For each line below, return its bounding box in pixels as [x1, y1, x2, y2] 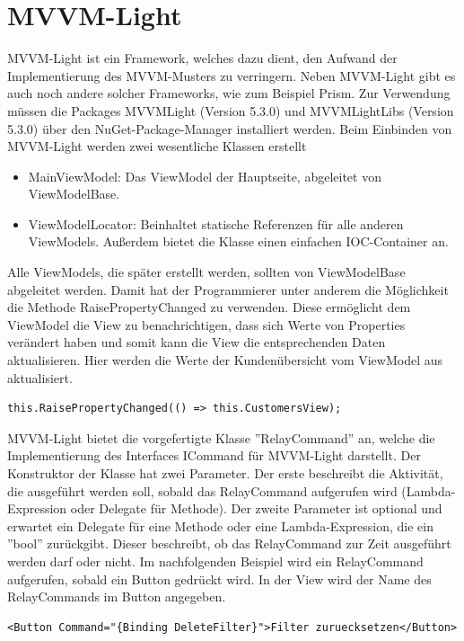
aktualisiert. [7, 368, 73, 387]
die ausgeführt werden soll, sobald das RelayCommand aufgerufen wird [7, 481, 398, 500]
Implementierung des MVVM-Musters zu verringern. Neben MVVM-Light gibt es [7, 66, 456, 85]
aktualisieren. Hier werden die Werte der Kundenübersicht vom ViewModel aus [7, 351, 443, 369]
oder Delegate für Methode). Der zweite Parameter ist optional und [70, 499, 442, 518]
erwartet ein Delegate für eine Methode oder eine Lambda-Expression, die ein [7, 516, 433, 535]
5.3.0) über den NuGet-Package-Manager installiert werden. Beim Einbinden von [7, 119, 452, 138]
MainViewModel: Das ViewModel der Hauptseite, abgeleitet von [28, 166, 381, 185]
